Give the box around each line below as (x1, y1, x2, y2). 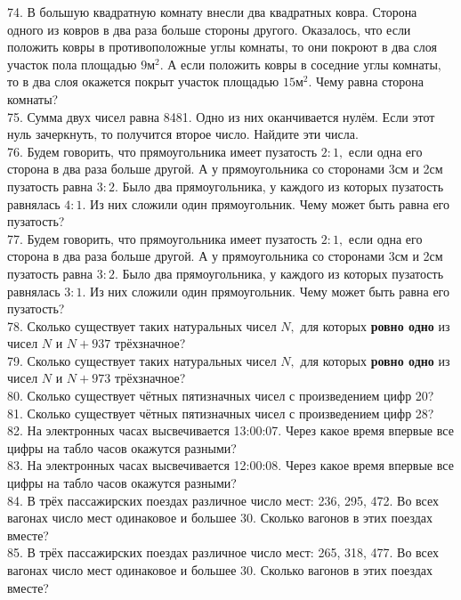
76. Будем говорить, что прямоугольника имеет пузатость (7, 142, 318, 160)
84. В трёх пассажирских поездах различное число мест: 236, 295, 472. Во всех (7, 491, 440, 509)
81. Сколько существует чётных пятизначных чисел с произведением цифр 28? (7, 403, 434, 422)
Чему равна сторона (316, 72, 424, 91)
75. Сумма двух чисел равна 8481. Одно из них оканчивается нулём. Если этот (7, 107, 435, 126)
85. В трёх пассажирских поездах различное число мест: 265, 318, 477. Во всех (7, 543, 440, 562)
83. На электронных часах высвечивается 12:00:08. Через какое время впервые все (7, 456, 454, 474)
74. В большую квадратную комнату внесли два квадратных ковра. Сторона (7, 3, 417, 20)
